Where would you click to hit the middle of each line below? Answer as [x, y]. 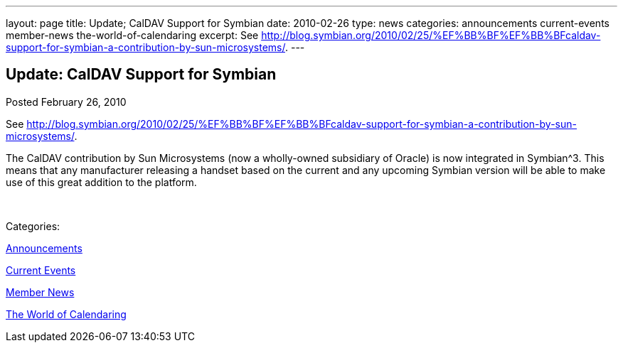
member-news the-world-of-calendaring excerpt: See [132, 35]
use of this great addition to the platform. [101, 182]
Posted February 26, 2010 [66, 102]
